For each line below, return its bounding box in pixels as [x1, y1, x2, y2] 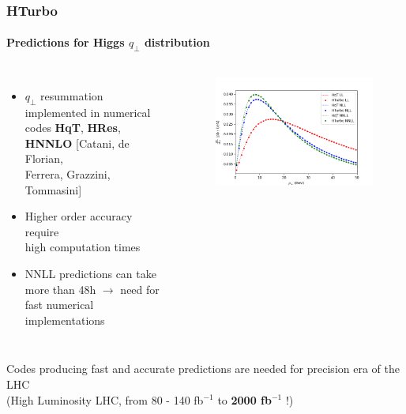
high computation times [24, 239, 141, 255]
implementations [24, 311, 105, 328]
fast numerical [24, 296, 94, 313]
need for [120, 280, 160, 297]
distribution [144, 34, 210, 51]
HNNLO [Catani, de [24, 134, 130, 151]
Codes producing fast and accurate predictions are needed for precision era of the [6, 360, 400, 377]
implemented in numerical [24, 103, 151, 120]
